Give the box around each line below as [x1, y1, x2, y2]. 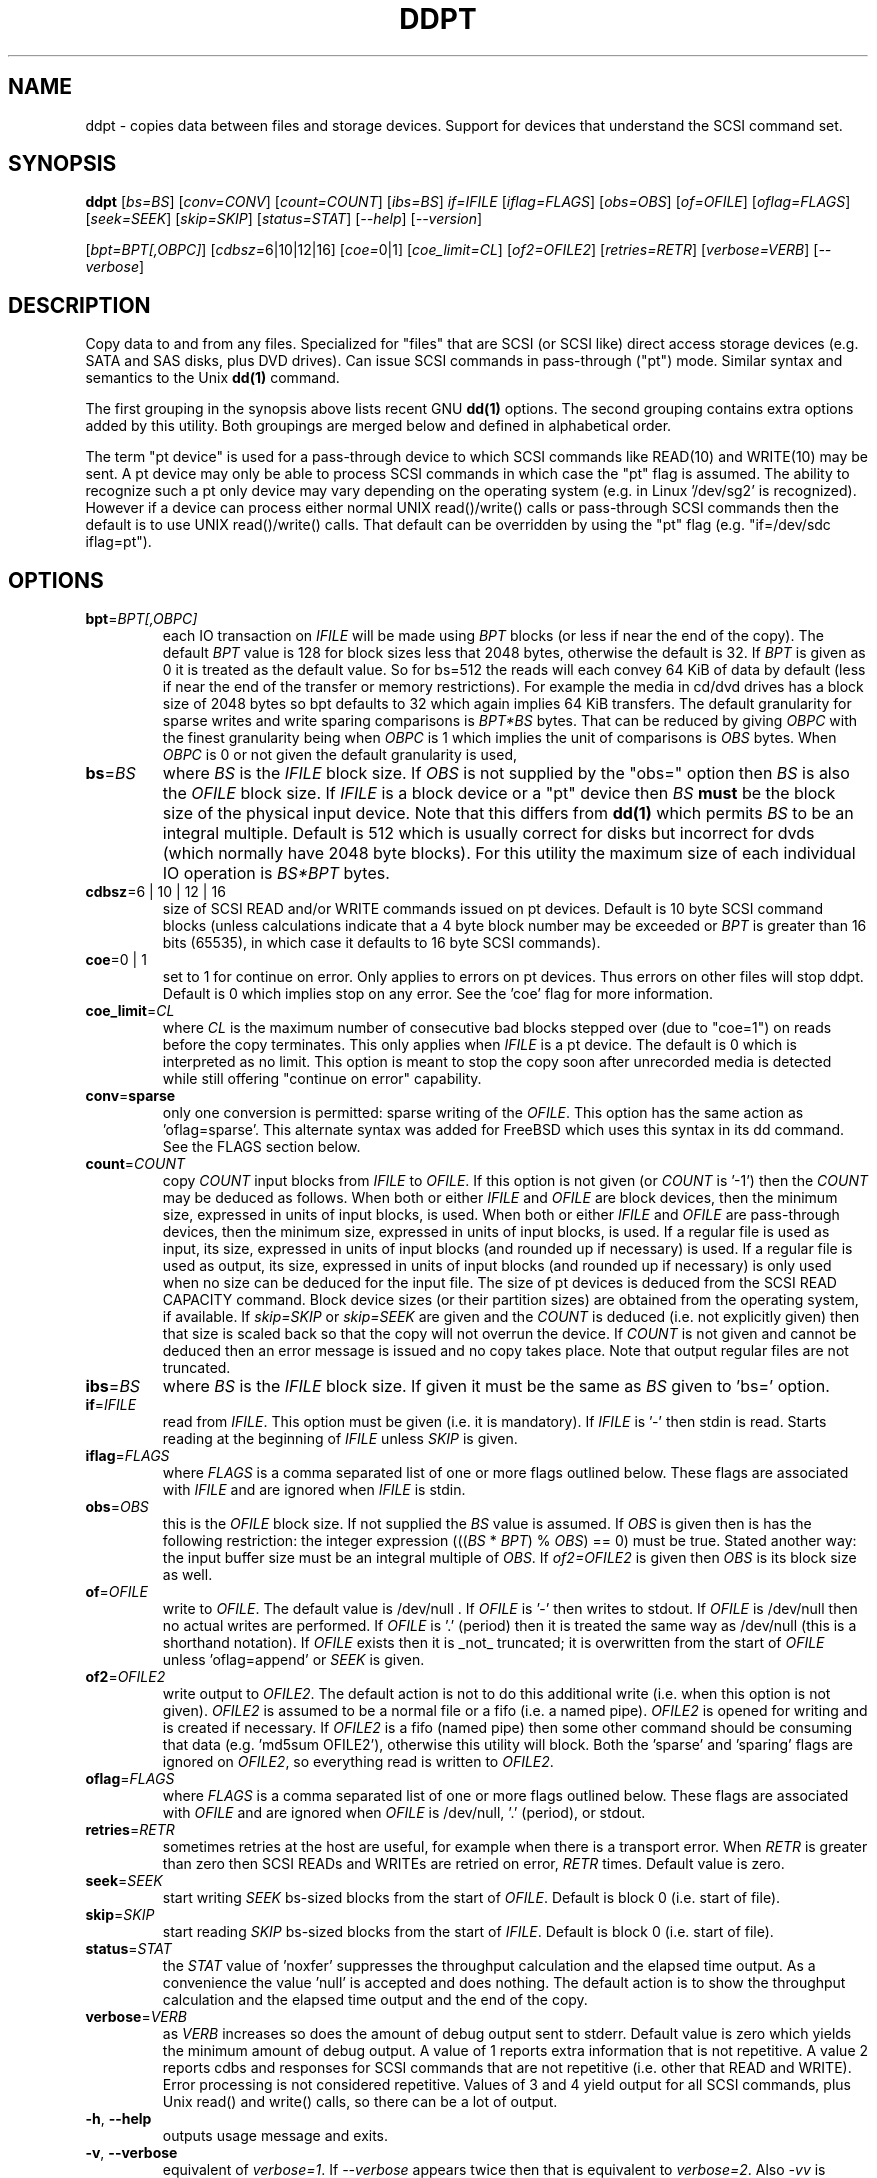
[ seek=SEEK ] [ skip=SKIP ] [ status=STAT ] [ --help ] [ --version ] [85, 210, 483, 228]
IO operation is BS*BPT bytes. [162, 863, 390, 884]
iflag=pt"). [85, 533, 152, 551]
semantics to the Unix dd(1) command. [85, 369, 340, 387]
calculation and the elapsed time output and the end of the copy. [162, 1991, 588, 2009]
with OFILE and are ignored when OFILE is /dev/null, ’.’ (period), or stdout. [162, 1804, 646, 1822]
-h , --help [85, 2110, 152, 2128]
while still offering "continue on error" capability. [162, 1070, 482, 1088]
